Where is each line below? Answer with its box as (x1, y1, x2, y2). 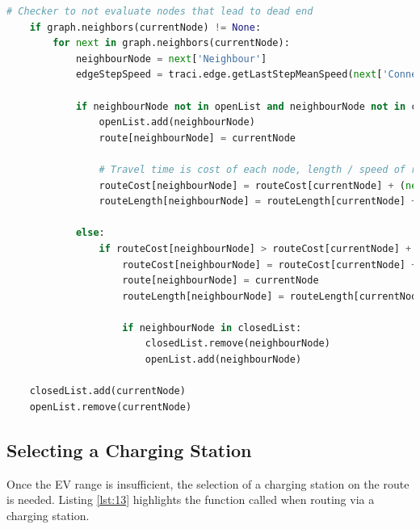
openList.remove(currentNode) (29, 401, 192, 413)
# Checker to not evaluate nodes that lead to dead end (6, 6, 313, 17)
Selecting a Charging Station (6, 437, 252, 462)
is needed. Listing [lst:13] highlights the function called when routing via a (6, 491, 375, 508)
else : (75, 227, 105, 239)
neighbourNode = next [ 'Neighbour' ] (75, 52, 267, 65)
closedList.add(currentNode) (29, 385, 186, 397)
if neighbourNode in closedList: (122, 321, 302, 334)
